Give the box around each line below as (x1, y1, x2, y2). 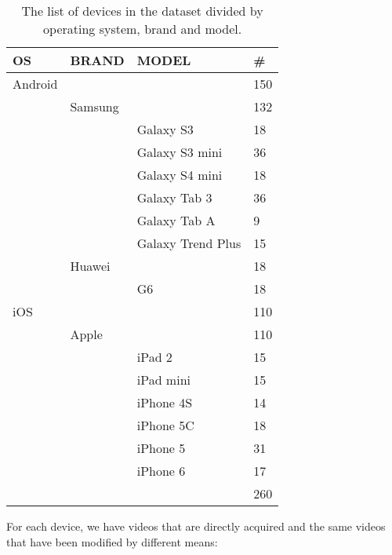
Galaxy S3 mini (136, 143, 223, 161)
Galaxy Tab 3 (136, 188, 212, 206)
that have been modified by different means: (6, 533, 218, 550)
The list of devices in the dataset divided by (21, 2, 263, 20)
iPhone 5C (136, 416, 194, 434)
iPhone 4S (136, 393, 193, 411)
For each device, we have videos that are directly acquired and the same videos (6, 518, 386, 534)
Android (13, 75, 58, 93)
